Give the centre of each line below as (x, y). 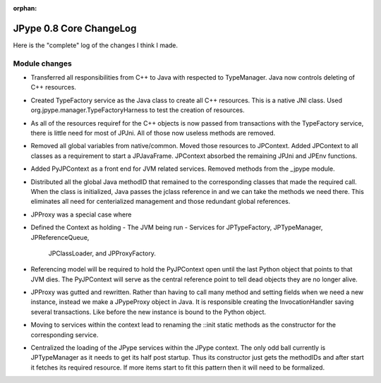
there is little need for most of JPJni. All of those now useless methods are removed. (153, 133)
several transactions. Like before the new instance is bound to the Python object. (149, 312)
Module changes (42, 63)
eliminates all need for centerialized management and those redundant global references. (161, 202)
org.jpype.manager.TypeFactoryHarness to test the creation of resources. (138, 110)
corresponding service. (65, 334)
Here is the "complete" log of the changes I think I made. (96, 45)
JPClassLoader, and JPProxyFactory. (102, 253)
